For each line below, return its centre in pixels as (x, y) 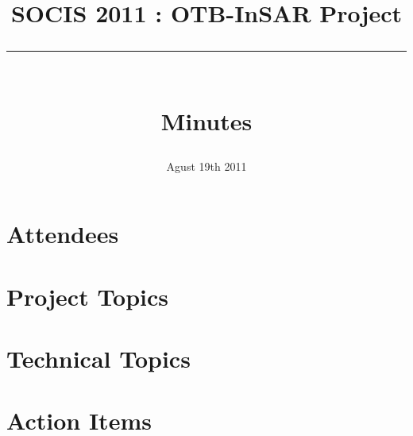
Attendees (63, 234)
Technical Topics (98, 359)
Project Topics (88, 296)
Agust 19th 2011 (206, 166)
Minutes (206, 120)
